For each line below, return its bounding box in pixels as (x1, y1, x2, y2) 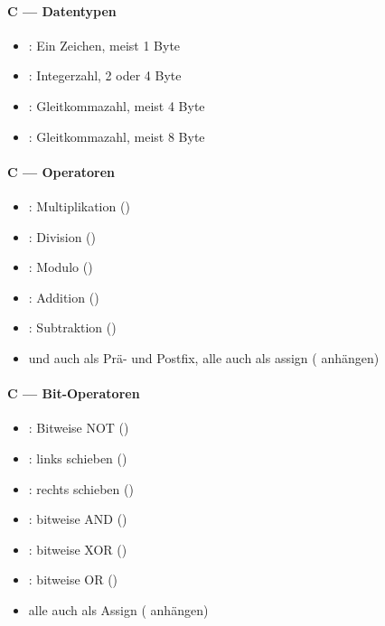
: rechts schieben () (28, 479, 134, 498)
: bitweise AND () (28, 509, 127, 528)
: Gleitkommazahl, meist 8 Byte (28, 126, 205, 145)
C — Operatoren (7, 162, 116, 181)
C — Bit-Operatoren (7, 384, 140, 403)
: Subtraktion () (28, 318, 117, 337)
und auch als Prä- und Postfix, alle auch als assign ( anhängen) (28, 348, 380, 367)
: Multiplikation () (28, 196, 130, 215)
